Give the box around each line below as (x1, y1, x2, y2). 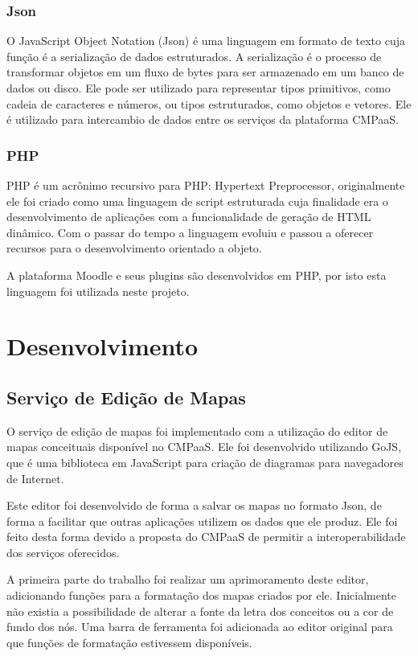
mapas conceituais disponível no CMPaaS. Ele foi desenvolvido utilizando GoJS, (6, 438, 402, 455)
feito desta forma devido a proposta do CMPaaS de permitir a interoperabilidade (6, 528, 406, 545)
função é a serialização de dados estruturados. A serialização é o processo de (6, 47, 382, 64)
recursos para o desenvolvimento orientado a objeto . (6, 240, 262, 256)
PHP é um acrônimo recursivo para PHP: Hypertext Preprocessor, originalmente (6, 177, 405, 193)
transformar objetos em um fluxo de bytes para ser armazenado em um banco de (6, 64, 404, 80)
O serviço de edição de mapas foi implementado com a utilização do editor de (6, 422, 388, 439)
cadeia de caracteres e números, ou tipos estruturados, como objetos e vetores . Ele (6, 95, 412, 112)
